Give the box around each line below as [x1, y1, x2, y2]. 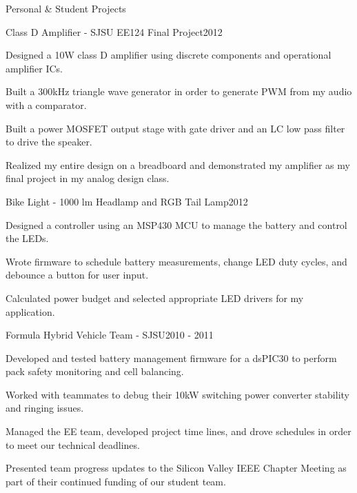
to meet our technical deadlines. [6, 437, 140, 452]
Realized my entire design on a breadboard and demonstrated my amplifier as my [6, 157, 350, 172]
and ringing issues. [6, 401, 84, 415]
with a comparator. [6, 97, 87, 112]
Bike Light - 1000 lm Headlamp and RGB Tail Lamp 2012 [6, 194, 248, 208]
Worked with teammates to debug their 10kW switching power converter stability [6, 387, 349, 401]
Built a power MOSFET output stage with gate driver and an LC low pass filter [6, 121, 345, 135]
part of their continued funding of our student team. [6, 474, 226, 488]
